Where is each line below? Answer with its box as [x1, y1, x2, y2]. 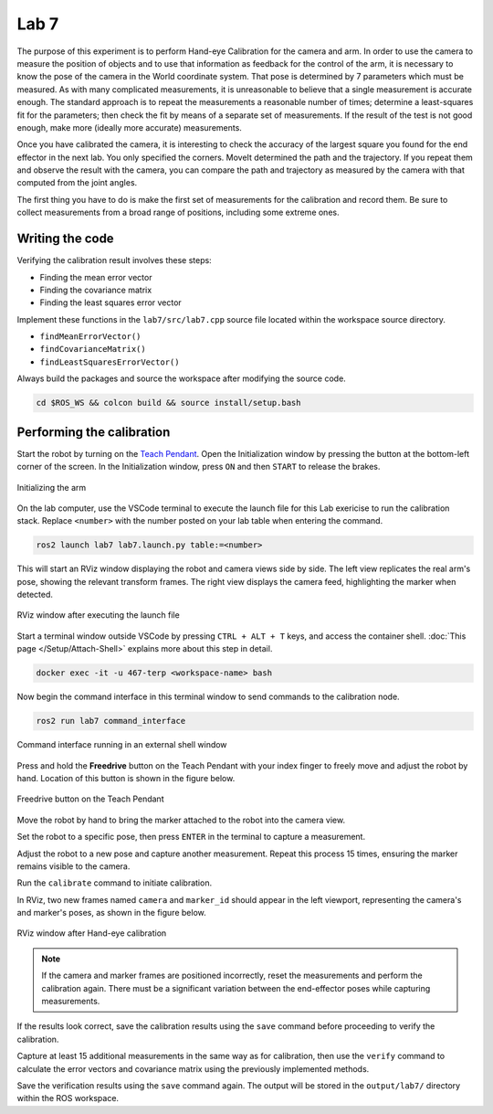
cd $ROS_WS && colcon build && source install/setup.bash [36, 398, 301, 408]
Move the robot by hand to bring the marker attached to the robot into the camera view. [16, 814, 346, 825]
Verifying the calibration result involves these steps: [16, 255, 212, 266]
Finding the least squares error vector [39, 297, 182, 308]
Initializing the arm [16, 482, 87, 493]
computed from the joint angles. [16, 177, 138, 188]
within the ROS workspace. [16, 1093, 119, 1104]
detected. [16, 589, 54, 600]
